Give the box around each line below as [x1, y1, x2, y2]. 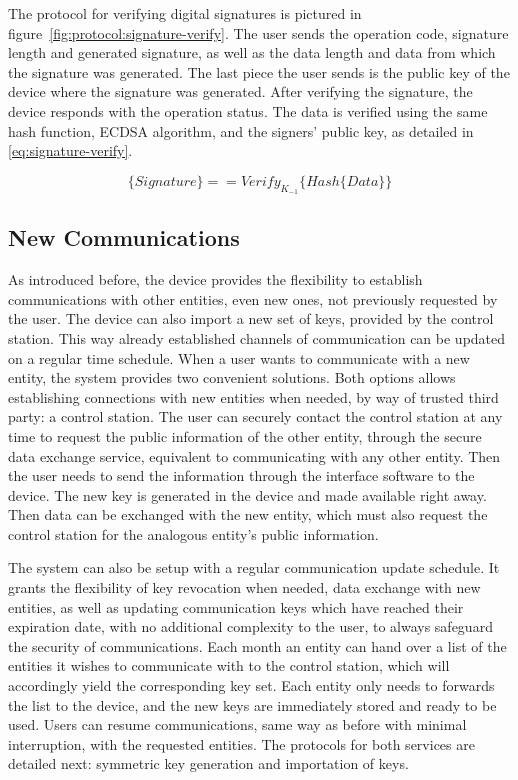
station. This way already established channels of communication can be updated [8, 327, 506, 348]
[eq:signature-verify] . [8, 140, 133, 161]
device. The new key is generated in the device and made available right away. [8, 484, 487, 505]
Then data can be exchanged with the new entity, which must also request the [8, 504, 488, 525]
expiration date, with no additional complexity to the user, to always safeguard [8, 616, 493, 637]
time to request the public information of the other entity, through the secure [8, 425, 482, 446]
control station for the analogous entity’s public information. [8, 523, 379, 544]
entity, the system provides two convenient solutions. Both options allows [8, 367, 456, 388]
